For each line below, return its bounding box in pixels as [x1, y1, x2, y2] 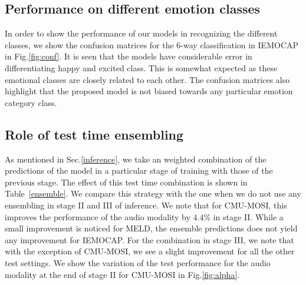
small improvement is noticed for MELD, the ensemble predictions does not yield [5, 222, 298, 234]
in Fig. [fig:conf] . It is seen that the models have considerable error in [5, 50, 252, 62]
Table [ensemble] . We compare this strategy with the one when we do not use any [5, 187, 301, 200]
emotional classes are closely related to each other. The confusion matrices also [5, 73, 290, 85]
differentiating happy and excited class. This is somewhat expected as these [5, 61, 278, 74]
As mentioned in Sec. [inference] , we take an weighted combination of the [5, 153, 266, 165]
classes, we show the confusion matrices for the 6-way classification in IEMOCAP [5, 38, 299, 51]
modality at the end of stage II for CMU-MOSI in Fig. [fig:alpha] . [5, 268, 240, 280]
